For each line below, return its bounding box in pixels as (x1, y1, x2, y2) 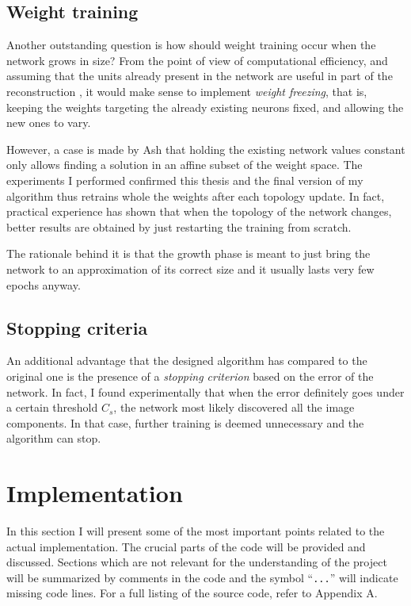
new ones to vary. (6, 114, 91, 131)
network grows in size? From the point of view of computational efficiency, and (6, 52, 388, 68)
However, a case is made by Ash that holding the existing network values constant (6, 140, 405, 157)
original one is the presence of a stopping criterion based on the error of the (6, 367, 374, 384)
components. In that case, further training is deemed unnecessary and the (6, 414, 364, 431)
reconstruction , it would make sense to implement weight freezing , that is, (6, 82, 367, 99)
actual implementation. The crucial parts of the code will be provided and (6, 538, 366, 554)
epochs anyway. (6, 276, 81, 293)
